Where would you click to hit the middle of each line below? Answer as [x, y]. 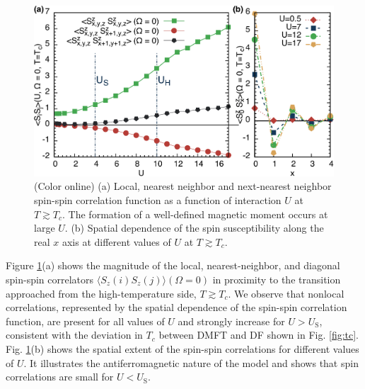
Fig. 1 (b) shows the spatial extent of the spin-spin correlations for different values [182, 348]
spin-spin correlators [50, 280]
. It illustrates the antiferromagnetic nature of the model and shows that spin [191, 362]
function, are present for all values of [85, 321]
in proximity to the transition [277, 280]
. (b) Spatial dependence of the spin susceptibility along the [194, 228]
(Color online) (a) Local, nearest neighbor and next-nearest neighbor [183, 186]
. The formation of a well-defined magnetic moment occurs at [195, 214]
